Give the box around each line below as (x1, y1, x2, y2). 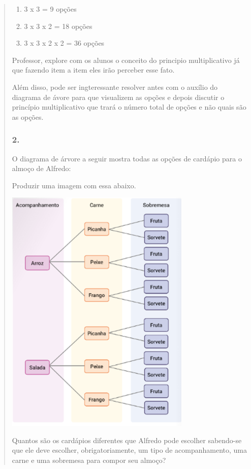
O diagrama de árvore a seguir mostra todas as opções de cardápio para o (12, 153, 242, 163)
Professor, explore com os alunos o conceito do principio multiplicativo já (12, 54, 240, 65)
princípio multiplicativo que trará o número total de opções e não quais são (12, 102, 246, 112)
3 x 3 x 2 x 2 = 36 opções (24, 38, 105, 48)
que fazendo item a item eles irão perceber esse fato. (12, 64, 175, 75)
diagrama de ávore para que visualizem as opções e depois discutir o (12, 91, 225, 102)
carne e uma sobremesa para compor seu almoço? (12, 454, 166, 465)
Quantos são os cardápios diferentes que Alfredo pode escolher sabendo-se (12, 434, 242, 445)
